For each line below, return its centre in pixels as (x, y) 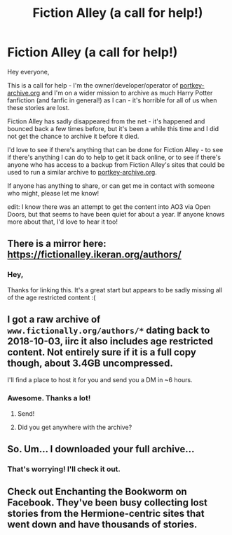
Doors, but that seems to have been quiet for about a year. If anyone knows (116, 214)
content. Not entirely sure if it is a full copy (102, 352)
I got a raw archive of (54, 319)
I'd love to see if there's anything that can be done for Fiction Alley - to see (115, 149)
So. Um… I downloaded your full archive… (101, 449)
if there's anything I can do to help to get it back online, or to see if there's (114, 157)
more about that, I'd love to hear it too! (62, 222)
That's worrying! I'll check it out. (64, 469)
